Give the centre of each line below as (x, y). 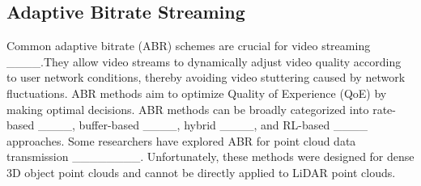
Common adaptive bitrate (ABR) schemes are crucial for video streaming (189, 46)
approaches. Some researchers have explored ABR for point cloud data (181, 140)
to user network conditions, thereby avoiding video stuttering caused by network (206, 77)
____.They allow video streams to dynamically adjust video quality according (204, 61)
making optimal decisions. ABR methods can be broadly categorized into (188, 109)
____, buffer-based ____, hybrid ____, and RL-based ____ (202, 125)
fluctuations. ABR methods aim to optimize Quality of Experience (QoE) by (197, 93)
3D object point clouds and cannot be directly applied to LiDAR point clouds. (201, 172)
